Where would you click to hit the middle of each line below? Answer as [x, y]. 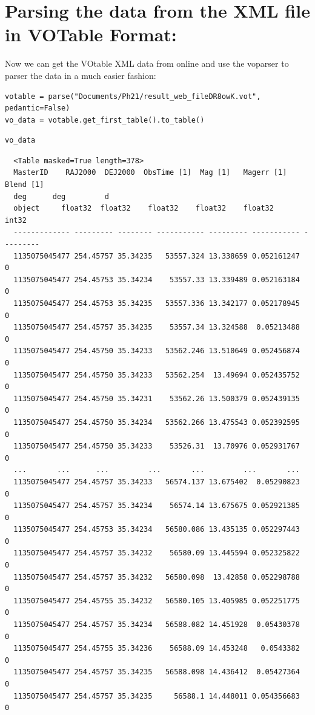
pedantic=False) [38, 108]
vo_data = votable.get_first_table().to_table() [105, 120]
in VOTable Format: [91, 34]
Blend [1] [25, 185]
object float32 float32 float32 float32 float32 [144, 208]
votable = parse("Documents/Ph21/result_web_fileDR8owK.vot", [133, 96]
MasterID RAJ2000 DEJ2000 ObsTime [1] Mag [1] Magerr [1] [150, 173]
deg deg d [61, 196]
